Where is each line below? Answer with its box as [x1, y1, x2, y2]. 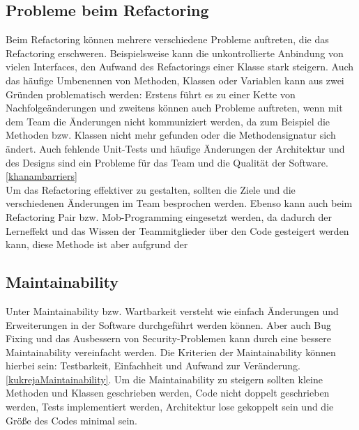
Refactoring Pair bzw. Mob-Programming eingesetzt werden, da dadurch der [6, 209, 333, 224]
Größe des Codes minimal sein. [6, 413, 137, 427]
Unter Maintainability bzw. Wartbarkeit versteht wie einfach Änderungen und [6, 303, 339, 318]
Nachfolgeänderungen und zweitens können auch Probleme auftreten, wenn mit [6, 100, 343, 115]
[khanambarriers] [6, 169, 77, 183]
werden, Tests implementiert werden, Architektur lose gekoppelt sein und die [6, 399, 334, 414]
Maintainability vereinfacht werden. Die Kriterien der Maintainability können [6, 344, 336, 359]
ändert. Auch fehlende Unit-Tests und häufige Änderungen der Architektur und [6, 141, 345, 155]
